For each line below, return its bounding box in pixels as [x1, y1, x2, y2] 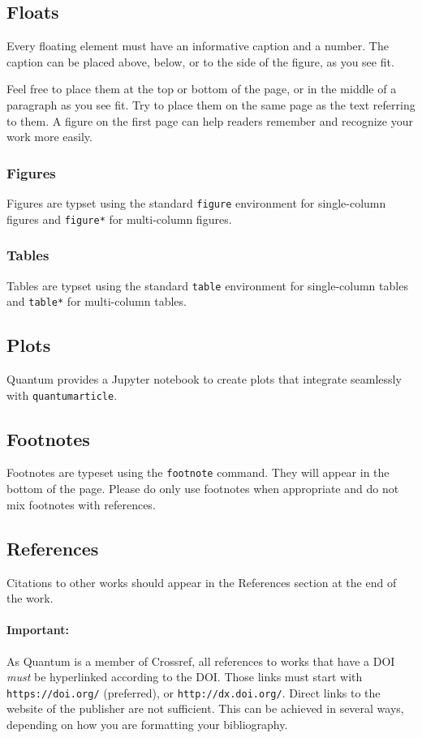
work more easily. [6, 128, 93, 145]
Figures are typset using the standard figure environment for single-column [6, 194, 386, 211]
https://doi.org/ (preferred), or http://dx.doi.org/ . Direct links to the [6, 684, 381, 701]
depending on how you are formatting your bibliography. [6, 715, 288, 732]
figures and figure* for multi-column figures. [6, 210, 232, 227]
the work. [6, 590, 54, 607]
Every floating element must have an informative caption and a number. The [6, 37, 389, 54]
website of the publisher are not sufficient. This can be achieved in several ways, [6, 700, 404, 717]
